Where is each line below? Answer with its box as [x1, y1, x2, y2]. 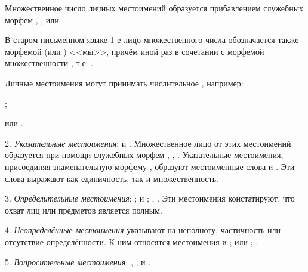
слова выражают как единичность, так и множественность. [5, 172, 218, 184]
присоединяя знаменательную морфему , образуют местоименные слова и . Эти [5, 160, 295, 172]
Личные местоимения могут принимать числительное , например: [5, 76, 244, 89]
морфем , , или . [5, 13, 64, 26]
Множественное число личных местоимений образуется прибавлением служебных [5, 2, 304, 14]
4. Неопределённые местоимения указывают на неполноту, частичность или [5, 224, 281, 236]
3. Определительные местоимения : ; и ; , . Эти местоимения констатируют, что [5, 192, 295, 205]
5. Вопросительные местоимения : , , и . [5, 255, 151, 268]
